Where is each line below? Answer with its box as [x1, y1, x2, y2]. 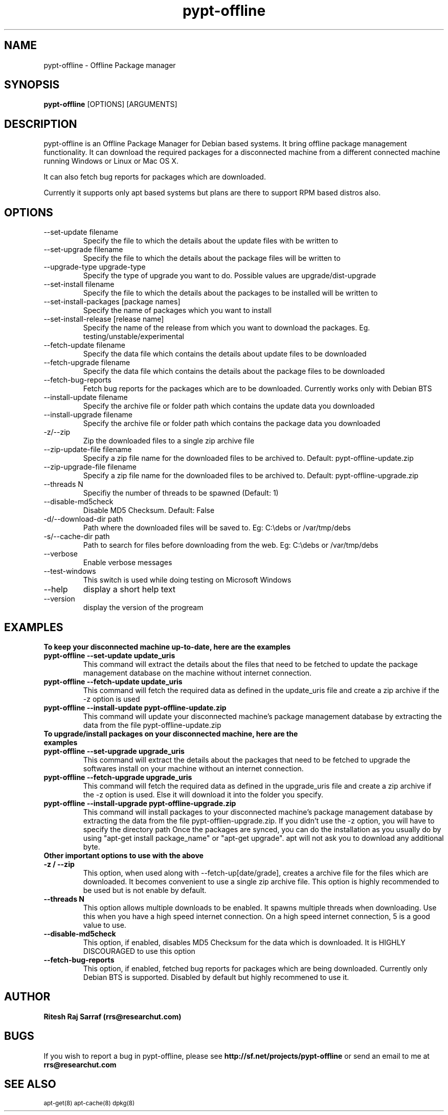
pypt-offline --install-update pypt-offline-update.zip [43, 703, 227, 712]
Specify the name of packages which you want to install [83, 306, 272, 315]
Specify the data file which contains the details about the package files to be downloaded [83, 367, 385, 376]
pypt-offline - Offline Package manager [43, 60, 176, 70]
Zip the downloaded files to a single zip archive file [83, 436, 255, 445]
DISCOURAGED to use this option [83, 946, 195, 955]
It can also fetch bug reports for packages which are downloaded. [43, 172, 266, 182]
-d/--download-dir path [43, 515, 123, 524]
